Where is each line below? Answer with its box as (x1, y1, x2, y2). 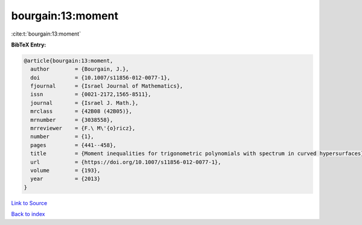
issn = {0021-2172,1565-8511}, (30, 91, 151, 98)
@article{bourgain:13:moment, (24, 57, 113, 64)
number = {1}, (30, 133, 95, 140)
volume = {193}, (30, 167, 101, 174)
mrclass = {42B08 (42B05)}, (30, 108, 133, 115)
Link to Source (11, 199, 48, 206)
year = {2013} (30, 176, 101, 182)
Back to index (11, 211, 45, 218)
